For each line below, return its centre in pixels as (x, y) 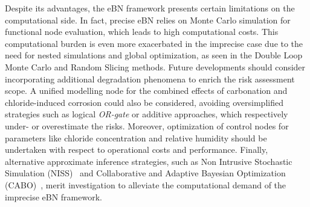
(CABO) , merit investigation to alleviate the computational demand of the (146, 184)
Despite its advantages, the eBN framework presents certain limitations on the (150, 8)
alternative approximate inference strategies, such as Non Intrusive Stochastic (149, 161)
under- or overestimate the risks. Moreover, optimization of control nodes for (147, 125)
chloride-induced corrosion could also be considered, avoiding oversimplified (144, 102)
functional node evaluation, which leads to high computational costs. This (142, 32)
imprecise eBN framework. (53, 196)
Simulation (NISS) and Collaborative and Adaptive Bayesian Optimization (145, 173)
